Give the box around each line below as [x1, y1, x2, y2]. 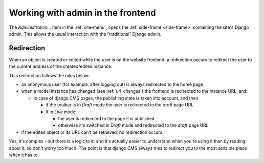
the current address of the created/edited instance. [9, 63, 112, 69]
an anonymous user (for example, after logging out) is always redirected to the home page [21, 81, 203, 87]
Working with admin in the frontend [9, 7, 156, 18]
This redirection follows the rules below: [9, 72, 90, 78]
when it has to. [9, 152, 39, 158]
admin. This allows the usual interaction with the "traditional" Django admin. [9, 31, 162, 37]
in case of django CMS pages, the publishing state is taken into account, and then [33, 95, 198, 101]
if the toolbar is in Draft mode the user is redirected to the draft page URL [45, 102, 194, 108]
